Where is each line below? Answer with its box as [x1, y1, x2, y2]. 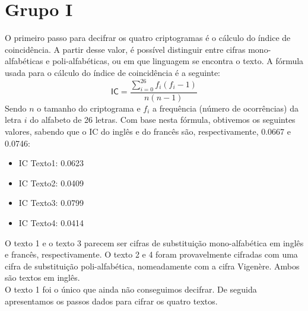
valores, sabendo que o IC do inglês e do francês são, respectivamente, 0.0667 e [5, 125, 291, 138]
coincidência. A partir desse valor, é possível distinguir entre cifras [5, 43, 246, 55]
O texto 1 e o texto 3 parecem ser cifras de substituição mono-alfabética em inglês [5, 236, 304, 249]
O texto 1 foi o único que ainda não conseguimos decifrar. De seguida [5, 283, 257, 295]
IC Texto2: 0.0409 [18, 176, 84, 189]
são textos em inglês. [5, 271, 80, 284]
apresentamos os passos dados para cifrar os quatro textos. [5, 294, 218, 307]
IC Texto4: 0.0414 [18, 216, 84, 229]
